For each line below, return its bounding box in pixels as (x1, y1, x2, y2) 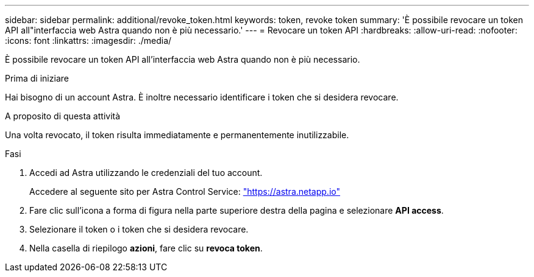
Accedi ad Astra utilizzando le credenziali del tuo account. (29, 167, 263, 178)
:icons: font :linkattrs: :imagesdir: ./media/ (5, 35, 172, 46)
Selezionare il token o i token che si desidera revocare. (29, 224, 249, 234)
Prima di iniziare (5, 73, 69, 83)
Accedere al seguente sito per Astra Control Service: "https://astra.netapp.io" (29, 186, 340, 197)
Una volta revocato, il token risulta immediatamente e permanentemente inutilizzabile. (5, 130, 349, 140)
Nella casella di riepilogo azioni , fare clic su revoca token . (29, 243, 263, 253)
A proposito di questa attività (5, 111, 121, 121)
